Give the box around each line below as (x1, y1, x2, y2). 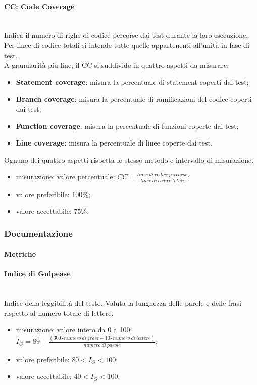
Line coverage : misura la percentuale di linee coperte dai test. (16, 137, 213, 148)
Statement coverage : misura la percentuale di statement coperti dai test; (16, 76, 249, 87)
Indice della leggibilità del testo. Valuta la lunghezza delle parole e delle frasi (4, 298, 242, 308)
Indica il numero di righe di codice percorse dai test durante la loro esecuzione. (4, 30, 248, 40)
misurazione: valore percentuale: (16, 171, 115, 182)
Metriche (4, 249, 36, 259)
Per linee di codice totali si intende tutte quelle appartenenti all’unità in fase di (4, 39, 249, 50)
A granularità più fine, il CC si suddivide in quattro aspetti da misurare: (4, 60, 229, 70)
